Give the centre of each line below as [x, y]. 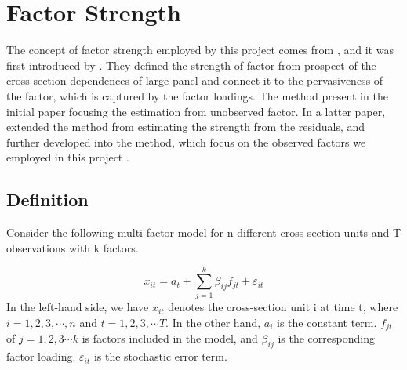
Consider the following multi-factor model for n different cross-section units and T [204, 232]
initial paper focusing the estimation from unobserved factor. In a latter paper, [196, 111]
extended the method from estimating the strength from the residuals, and [186, 127]
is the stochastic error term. [160, 356]
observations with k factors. [73, 247]
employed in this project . [68, 157]
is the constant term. [327, 322]
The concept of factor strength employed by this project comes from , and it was [200, 50]
